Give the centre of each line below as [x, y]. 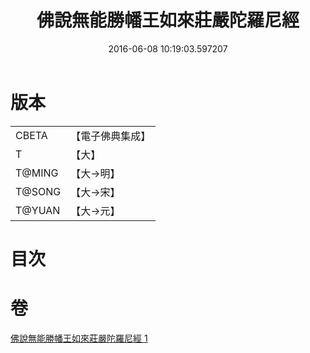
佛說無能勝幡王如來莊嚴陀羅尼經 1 [79, 338]
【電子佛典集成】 [111, 136]
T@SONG [38, 191]
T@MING [37, 173]
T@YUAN [38, 210]
